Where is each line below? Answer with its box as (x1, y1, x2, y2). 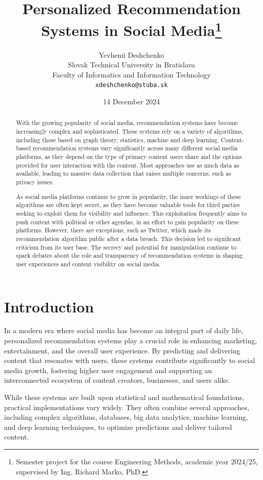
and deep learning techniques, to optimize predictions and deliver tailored (4, 421, 232, 432)
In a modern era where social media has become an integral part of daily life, (4, 325, 243, 336)
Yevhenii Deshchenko (99, 49, 164, 60)
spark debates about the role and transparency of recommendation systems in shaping (16, 251, 243, 260)
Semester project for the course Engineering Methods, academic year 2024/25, (16, 456, 258, 466)
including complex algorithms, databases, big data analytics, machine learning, (4, 412, 248, 422)
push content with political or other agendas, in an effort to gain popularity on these (16, 217, 239, 226)
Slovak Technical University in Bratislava (68, 59, 195, 70)
